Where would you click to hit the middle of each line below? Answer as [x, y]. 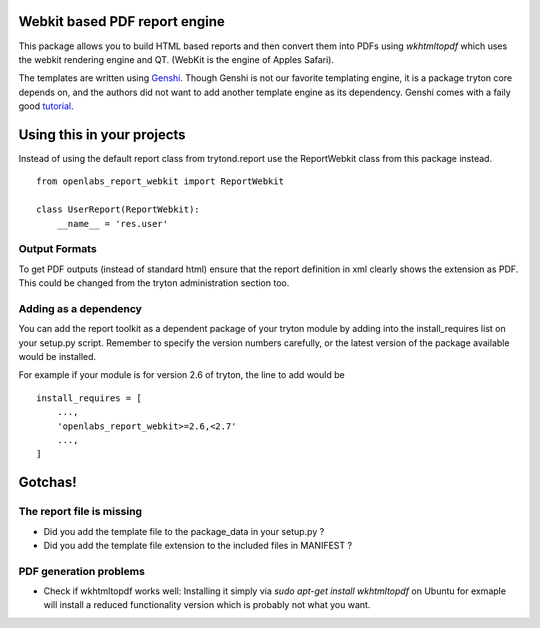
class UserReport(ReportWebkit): [118, 209]
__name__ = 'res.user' [112, 223]
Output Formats [57, 249]
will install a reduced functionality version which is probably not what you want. [207, 605]
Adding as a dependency [80, 308]
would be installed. [57, 356]
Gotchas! [47, 482]
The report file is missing [80, 512]
